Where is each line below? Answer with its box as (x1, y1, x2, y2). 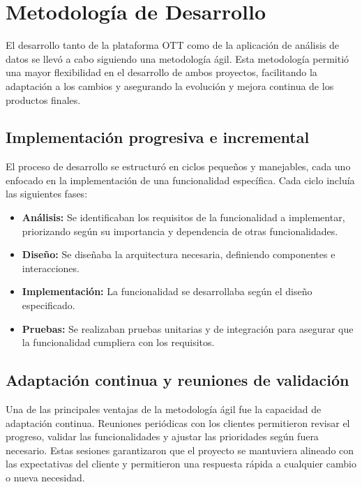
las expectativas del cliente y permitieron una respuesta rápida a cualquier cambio (6, 456, 356, 471)
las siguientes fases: (6, 186, 88, 201)
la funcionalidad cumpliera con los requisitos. (22, 335, 215, 350)
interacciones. (22, 260, 80, 275)
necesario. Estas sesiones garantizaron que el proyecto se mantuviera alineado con (6, 442, 354, 457)
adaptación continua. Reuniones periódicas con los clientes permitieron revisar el (6, 415, 350, 430)
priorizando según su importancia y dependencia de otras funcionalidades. (22, 223, 338, 238)
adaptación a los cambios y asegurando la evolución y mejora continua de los (6, 78, 334, 93)
